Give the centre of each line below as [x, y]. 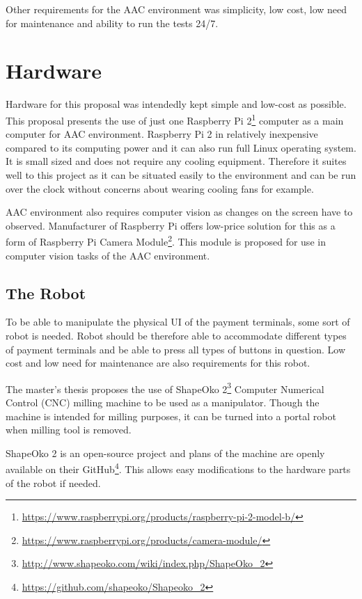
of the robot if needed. [53, 482]
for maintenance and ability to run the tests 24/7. [112, 23]
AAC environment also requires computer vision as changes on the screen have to [179, 212]
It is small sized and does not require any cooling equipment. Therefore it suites [176, 161]
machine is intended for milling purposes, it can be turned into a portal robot [171, 416]
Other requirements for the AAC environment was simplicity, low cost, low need [176, 9]
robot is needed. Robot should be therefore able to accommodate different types [176, 335]
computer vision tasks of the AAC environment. [108, 255]
